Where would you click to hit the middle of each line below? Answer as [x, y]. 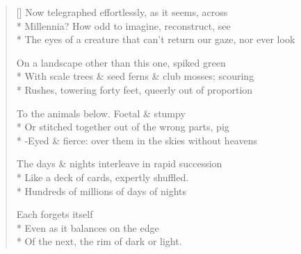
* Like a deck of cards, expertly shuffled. [103, 177]
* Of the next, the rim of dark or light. [99, 241]
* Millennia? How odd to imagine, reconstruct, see [123, 25]
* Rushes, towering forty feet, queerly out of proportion [135, 89]
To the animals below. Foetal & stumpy [101, 113]
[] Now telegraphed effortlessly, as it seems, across [122, 12]
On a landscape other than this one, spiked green [121, 62]
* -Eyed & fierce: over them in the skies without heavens [137, 140]
